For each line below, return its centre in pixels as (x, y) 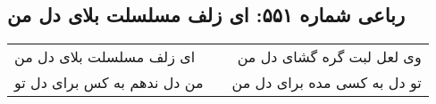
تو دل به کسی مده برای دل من (327, 83)
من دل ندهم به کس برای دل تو (109, 83)
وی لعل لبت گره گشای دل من (329, 57)
